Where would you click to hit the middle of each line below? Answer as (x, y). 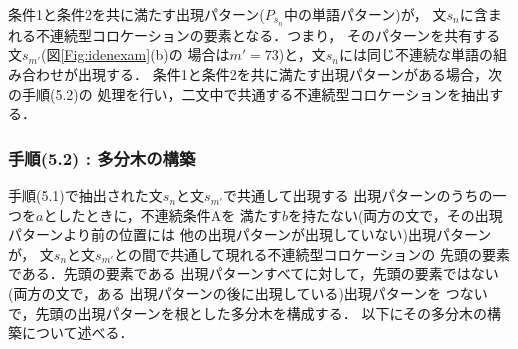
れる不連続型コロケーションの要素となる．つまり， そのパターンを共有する (254, 34)
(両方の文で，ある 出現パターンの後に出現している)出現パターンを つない (248, 293)
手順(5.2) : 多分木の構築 (102, 157)
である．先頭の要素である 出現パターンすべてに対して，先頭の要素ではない (253, 273)
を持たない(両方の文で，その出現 (395, 214)
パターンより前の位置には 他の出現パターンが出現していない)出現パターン (250, 234)
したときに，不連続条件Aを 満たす (169, 214)
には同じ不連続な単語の (415, 54)
